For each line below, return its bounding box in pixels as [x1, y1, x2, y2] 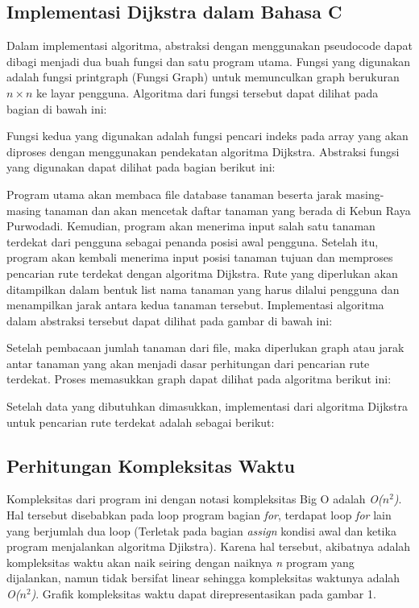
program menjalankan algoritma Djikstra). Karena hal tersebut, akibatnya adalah [6, 538, 411, 555]
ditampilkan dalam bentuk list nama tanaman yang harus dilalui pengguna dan [6, 280, 400, 297]
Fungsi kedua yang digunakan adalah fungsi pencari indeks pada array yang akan [6, 127, 409, 144]
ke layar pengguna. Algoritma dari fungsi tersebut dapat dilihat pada [36, 84, 379, 101]
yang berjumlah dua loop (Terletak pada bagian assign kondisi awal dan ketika [6, 522, 396, 539]
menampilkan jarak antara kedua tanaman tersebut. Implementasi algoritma [6, 296, 384, 313]
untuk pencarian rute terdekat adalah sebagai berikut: [6, 413, 275, 430]
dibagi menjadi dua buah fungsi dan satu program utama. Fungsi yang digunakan [6, 52, 411, 69]
